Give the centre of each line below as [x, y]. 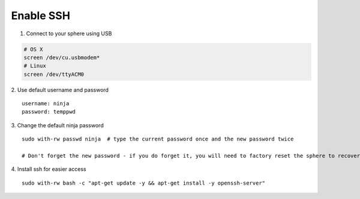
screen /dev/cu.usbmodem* [62, 57]
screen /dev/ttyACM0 [54, 74]
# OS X [33, 49]
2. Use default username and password [60, 90]
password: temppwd [49, 112]
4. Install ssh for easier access [49, 169]
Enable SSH [40, 16]
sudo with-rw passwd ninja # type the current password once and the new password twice [158, 139]
